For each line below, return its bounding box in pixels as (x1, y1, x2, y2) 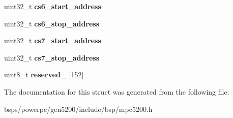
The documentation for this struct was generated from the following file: (4, 86, 229, 97)
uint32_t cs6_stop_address (4, 18, 100, 28)
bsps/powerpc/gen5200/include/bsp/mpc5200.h (4, 103, 153, 114)
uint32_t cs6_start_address (4, 1, 101, 11)
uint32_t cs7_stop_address (4, 52, 100, 63)
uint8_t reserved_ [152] (4, 69, 84, 80)
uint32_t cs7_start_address (4, 35, 101, 46)
